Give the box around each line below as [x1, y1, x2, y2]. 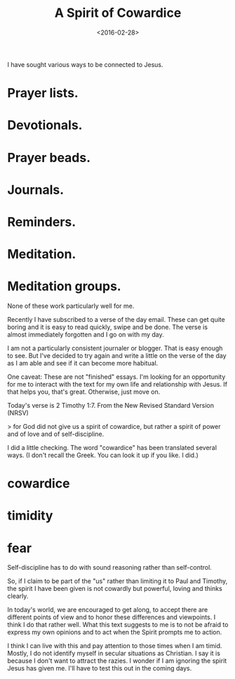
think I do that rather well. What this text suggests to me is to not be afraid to [7, 621, 229, 629]
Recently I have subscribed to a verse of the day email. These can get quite [7, 316, 226, 323]
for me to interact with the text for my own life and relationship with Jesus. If [7, 380, 228, 388]
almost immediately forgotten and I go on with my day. [7, 330, 165, 339]
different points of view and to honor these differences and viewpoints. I [7, 613, 216, 621]
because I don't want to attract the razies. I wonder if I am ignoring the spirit [7, 656, 227, 665]
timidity [7, 508, 53, 524]
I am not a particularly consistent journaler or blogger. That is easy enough [7, 344, 223, 352]
